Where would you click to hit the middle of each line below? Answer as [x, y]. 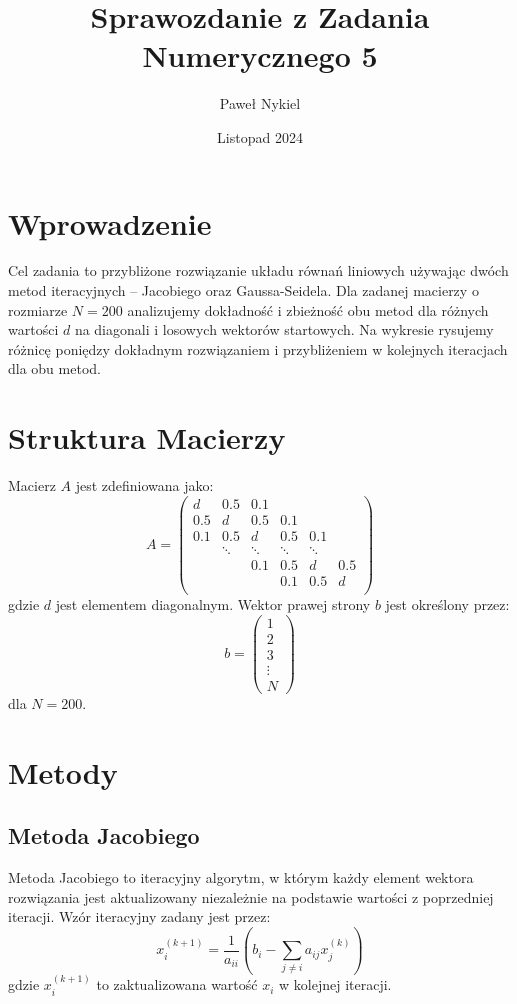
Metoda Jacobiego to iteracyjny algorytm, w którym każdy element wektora [241, 876]
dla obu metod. [54, 368]
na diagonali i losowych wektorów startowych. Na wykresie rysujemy [284, 329]
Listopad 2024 [260, 136]
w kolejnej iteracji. [335, 984]
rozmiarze [38, 309]
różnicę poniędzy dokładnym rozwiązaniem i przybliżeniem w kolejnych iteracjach [258, 348]
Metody [63, 771]
